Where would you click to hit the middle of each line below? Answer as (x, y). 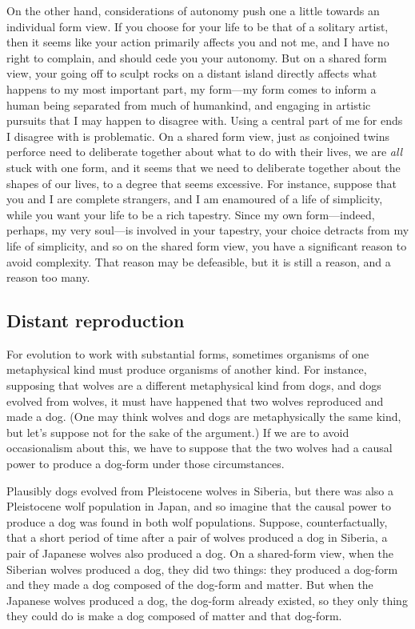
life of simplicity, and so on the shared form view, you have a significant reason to (207, 245)
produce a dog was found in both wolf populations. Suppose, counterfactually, (197, 521)
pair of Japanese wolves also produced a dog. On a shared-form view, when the (200, 553)
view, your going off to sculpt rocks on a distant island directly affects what (192, 73)
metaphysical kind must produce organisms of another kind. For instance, (187, 369)
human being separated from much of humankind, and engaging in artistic (189, 104)
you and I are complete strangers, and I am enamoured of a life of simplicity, (195, 199)
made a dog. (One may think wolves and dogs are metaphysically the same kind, (204, 417)
